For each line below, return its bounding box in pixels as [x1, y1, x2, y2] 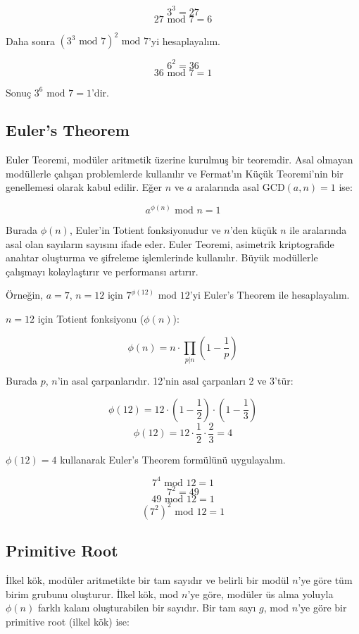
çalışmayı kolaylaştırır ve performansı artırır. [6, 263, 199, 278]
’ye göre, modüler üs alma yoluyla [187, 586, 334, 601]
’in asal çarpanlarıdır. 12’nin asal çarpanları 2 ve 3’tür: [57, 373, 294, 387]
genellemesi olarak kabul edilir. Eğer [6, 180, 163, 194]
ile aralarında [289, 223, 347, 237]
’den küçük [229, 223, 277, 237]
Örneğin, [6, 287, 43, 302]
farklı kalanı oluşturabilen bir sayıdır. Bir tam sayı [37, 600, 256, 615]
